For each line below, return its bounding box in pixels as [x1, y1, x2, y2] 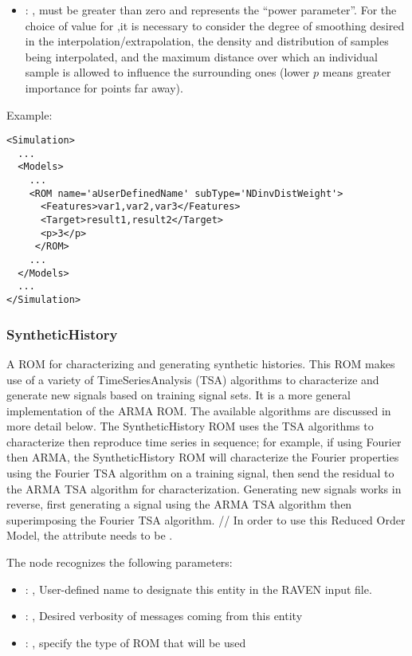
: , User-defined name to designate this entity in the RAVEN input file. [25, 580, 372, 597]
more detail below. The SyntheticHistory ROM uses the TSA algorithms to [6, 418, 374, 434]
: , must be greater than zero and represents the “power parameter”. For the [25, 2, 397, 18]
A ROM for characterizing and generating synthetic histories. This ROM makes [6, 355, 395, 371]
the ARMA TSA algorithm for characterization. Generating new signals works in [6, 480, 402, 497]
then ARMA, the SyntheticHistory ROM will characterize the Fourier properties [6, 449, 399, 465]
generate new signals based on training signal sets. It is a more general [6, 387, 351, 403]
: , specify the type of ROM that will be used [25, 634, 246, 650]
